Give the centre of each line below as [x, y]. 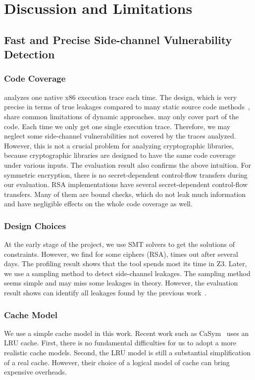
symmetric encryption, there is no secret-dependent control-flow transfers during [126, 174]
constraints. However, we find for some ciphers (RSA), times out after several [121, 254]
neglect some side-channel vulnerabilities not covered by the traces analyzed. [120, 136]
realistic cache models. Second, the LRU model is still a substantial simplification [127, 353]
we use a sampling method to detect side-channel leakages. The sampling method [127, 273]
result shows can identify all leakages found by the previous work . [105, 293]
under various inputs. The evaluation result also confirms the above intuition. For [127, 165]
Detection [29, 54]
